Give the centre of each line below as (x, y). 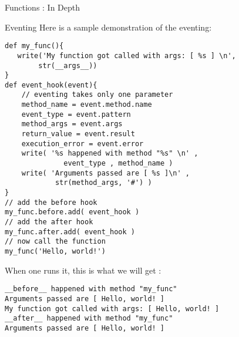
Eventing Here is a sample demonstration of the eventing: (108, 27)
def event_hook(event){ (51, 85)
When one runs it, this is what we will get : (83, 270)
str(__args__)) (68, 65)
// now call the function (55, 242)
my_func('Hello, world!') (55, 251)
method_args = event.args (72, 124)
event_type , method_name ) (118, 164)
